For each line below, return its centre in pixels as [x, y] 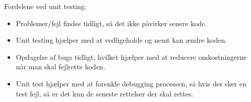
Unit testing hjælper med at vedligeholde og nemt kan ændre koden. [121, 40]
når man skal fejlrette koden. [60, 67]
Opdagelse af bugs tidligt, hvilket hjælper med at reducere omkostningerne [131, 57]
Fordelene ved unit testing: [45, 6]
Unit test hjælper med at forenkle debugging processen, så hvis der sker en [131, 83]
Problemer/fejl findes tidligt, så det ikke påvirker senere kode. [111, 23]
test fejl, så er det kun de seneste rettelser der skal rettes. [105, 93]
